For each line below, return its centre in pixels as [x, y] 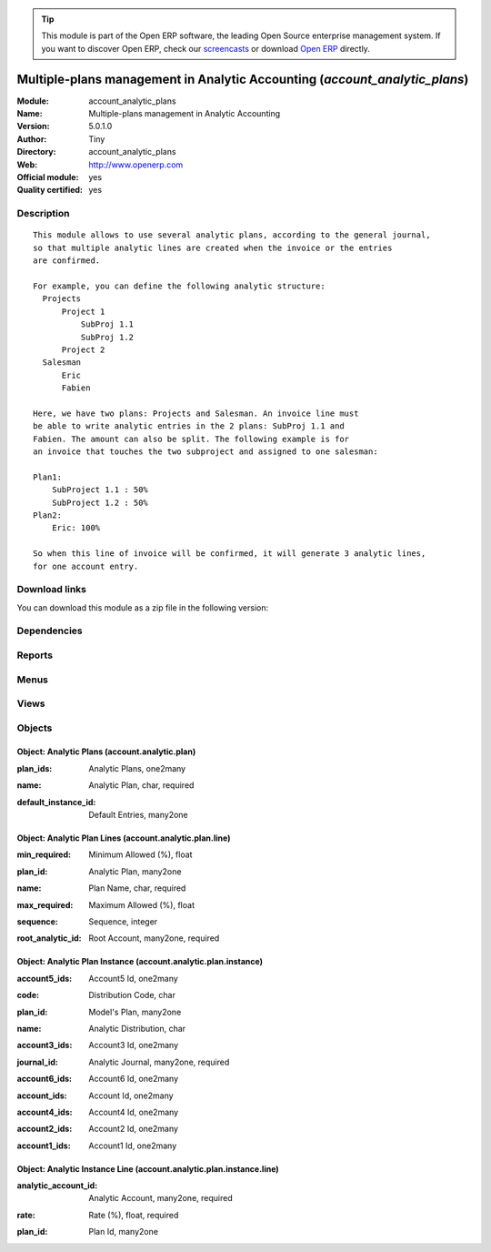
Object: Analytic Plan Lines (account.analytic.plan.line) [124, 838]
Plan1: [48, 477]
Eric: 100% [76, 528]
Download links [51, 590]
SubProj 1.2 [107, 337]
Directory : [36, 152]
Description [43, 214]
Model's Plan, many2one [135, 1012]
